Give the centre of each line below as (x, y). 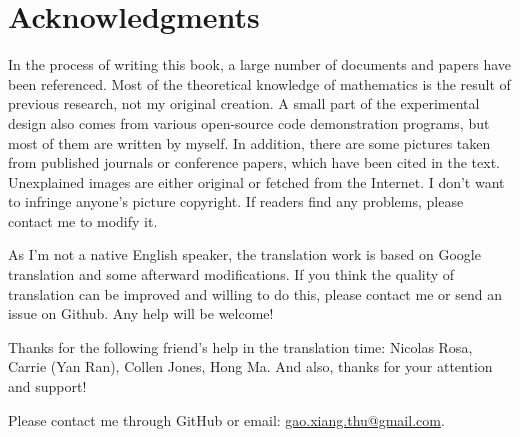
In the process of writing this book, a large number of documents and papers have (260, 64)
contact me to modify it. (83, 220)
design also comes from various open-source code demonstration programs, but (249, 122)
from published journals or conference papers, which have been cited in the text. (254, 162)
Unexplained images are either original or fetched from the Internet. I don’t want (256, 181)
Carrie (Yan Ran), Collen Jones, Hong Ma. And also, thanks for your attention (250, 366)
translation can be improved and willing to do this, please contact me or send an (255, 293)
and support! (47, 386)
